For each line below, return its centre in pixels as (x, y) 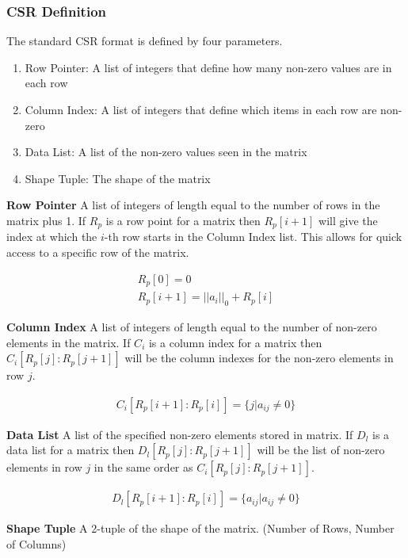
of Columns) (36, 543)
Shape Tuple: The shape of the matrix (118, 178)
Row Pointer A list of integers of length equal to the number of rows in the (193, 205)
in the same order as (143, 467)
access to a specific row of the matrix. (98, 252)
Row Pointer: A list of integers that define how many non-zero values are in (208, 67)
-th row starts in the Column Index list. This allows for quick (253, 237)
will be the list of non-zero (321, 450)
